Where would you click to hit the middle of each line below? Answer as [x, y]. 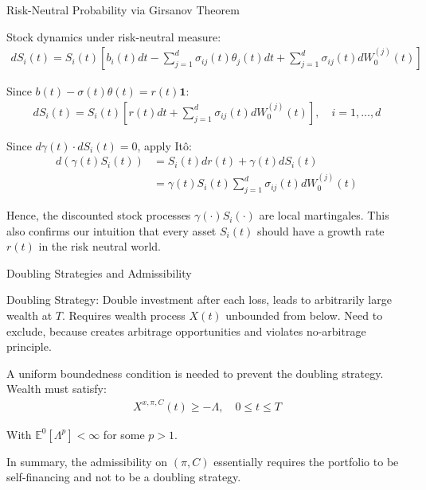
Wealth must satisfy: [57, 389]
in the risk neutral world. [100, 246]
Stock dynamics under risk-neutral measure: [114, 36]
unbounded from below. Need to [304, 315]
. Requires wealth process [124, 315]
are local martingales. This [324, 215]
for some [124, 434]
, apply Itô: [164, 145]
